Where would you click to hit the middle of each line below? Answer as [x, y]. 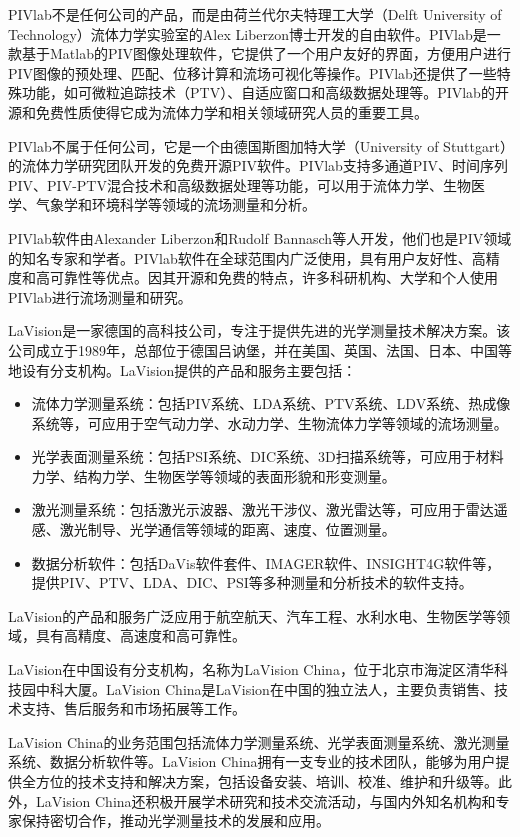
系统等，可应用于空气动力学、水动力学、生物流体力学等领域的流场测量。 [269, 422]
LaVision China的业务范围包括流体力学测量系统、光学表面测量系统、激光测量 [259, 741]
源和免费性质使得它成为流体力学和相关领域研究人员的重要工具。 [218, 111]
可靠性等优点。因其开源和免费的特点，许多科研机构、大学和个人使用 [273, 277]
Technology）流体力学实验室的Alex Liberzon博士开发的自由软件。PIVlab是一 [254, 33]
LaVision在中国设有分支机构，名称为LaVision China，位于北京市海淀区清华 [251, 669]
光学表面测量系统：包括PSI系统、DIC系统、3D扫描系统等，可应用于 [253, 456]
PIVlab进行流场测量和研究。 [100, 296]
